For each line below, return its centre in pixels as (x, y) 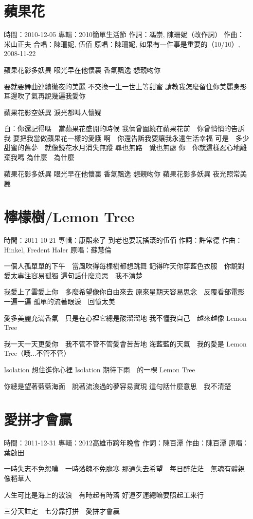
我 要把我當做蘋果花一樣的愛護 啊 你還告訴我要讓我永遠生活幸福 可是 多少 (126, 138)
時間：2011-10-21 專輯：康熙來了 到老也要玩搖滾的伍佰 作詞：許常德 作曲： (123, 240)
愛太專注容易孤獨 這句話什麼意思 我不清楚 (73, 275)
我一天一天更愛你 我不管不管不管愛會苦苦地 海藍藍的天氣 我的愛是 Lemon (125, 343)
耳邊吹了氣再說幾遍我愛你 (45, 96)
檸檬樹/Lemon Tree (69, 217)
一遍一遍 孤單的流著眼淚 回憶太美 (60, 301)
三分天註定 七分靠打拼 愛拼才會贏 (62, 511)
